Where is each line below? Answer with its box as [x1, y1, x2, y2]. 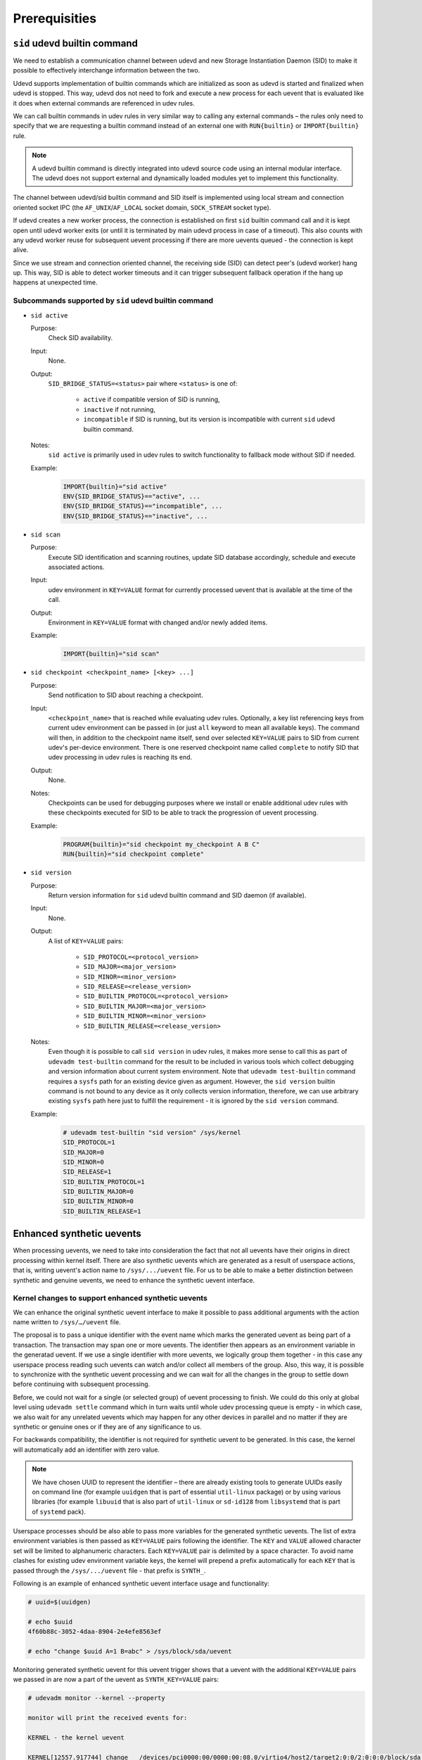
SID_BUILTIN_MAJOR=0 [63, 1188, 134, 1196]
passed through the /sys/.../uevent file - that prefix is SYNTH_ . [13, 1566, 206, 1575]
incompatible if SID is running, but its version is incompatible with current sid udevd [83, 415, 335, 424]
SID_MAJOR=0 [63, 1148, 105, 1156]
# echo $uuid [27, 1618, 73, 1626]
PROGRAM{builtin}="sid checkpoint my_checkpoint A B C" [63, 840, 260, 848]
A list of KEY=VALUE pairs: [48, 936, 124, 945]
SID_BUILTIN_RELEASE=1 [63, 1207, 141, 1215]
